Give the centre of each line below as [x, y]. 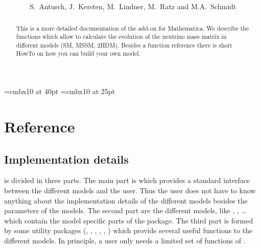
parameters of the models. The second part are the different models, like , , [122, 210]
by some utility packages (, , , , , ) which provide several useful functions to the [128, 230]
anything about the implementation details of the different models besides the [126, 200]
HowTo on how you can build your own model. [78, 53]
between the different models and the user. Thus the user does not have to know [130, 190]
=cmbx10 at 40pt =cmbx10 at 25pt [60, 91]
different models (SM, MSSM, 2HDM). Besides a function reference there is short [124, 45]
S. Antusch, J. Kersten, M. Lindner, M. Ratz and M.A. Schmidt [133, 6]
